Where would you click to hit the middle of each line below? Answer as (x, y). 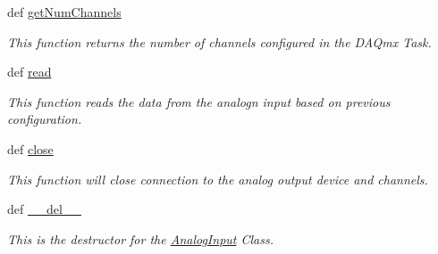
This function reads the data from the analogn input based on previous (199, 101)
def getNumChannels (64, 12)
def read (29, 72)
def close (30, 148)
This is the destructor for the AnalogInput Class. (140, 238)
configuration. (45, 119)
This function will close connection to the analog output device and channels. (218, 179)
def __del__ (44, 209)
